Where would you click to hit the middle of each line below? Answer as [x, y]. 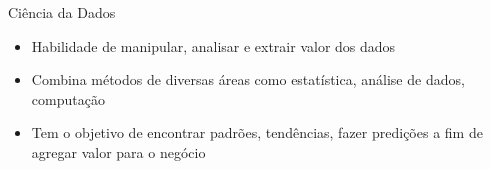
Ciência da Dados [62, 12]
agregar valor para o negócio [118, 151]
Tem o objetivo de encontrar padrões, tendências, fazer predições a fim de [257, 132]
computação [68, 98]
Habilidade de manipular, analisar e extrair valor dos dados [213, 45]
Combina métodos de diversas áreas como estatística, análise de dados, [248, 79]
